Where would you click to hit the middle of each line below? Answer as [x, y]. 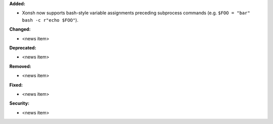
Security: [19, 103]
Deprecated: [23, 47]
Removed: [20, 66]
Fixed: [16, 85]
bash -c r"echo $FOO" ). [50, 20]
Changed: [20, 29]
